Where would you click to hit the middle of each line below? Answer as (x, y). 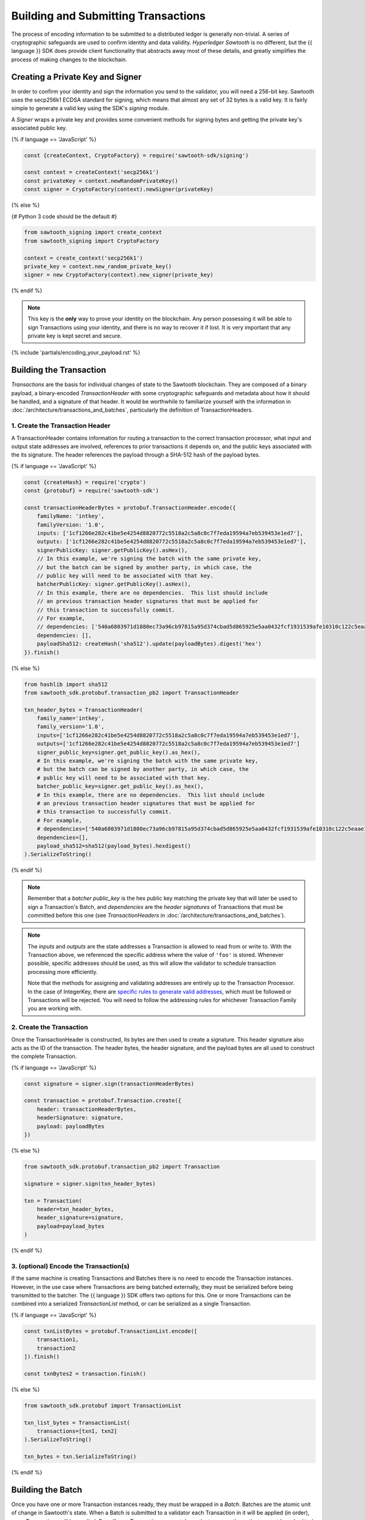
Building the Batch (47, 1490)
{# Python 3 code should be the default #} (64, 216)
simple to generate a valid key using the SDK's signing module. (90, 108)
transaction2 (56, 1348)
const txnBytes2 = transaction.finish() (85, 1373)
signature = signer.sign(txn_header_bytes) (90, 1183)
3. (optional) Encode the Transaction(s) (71, 1266)
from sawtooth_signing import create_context (93, 232)
